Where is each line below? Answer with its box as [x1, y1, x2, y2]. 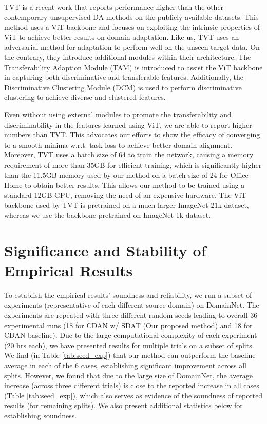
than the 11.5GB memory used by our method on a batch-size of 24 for [4, 169, 228, 180]
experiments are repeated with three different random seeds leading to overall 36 [4, 309, 258, 320]
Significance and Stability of [4, 239, 206, 260]
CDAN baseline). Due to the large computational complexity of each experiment [4, 330, 257, 340]
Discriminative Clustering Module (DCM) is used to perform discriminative [4, 82, 242, 92]
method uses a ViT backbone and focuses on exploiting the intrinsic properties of [4, 22, 260, 32]
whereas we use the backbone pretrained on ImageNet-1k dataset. [4, 209, 211, 220]
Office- [230, 169, 251, 180]
